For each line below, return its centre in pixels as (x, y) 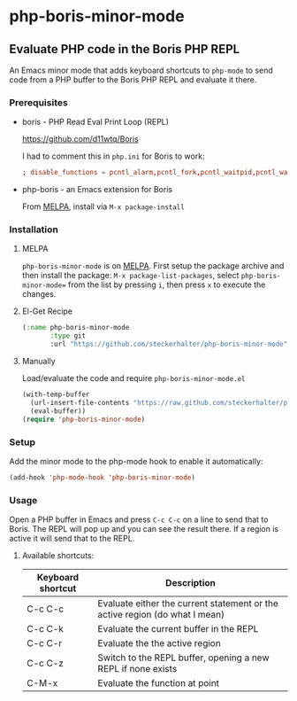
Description (190, 583)
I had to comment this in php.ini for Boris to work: (113, 156)
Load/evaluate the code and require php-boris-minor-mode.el (133, 378)
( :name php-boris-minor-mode (76, 328)
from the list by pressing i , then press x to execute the (167, 284)
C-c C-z (45, 664)
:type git (68, 336)
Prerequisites (38, 102)
